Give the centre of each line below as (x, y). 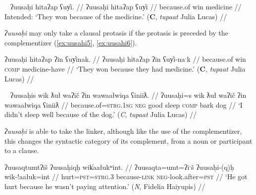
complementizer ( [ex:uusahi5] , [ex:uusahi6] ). (71, 42)
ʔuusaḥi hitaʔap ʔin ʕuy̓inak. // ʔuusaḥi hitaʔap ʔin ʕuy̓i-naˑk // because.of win (125, 59)
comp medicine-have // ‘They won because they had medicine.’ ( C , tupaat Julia (125, 68)
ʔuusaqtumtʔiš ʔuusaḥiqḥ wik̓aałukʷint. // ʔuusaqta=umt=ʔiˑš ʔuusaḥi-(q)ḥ (119, 167)
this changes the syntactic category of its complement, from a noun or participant (128, 140)
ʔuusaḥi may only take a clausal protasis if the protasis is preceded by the (116, 33)
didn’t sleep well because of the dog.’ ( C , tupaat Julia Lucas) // (101, 114)
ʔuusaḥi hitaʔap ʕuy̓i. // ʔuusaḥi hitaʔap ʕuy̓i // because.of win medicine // (126, 6)
